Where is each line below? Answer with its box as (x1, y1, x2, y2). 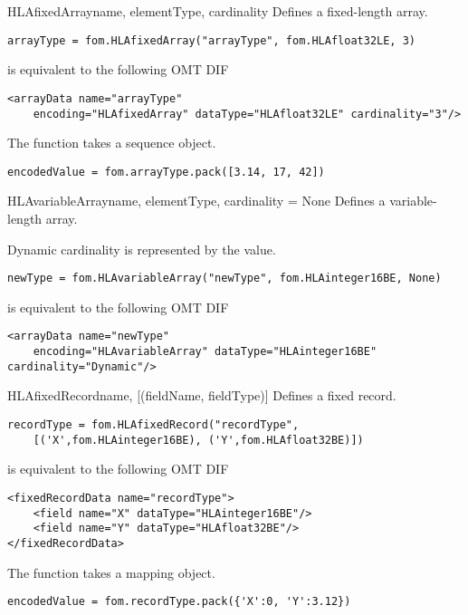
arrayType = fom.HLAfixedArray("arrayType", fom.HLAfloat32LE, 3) (7, 34, 416, 47)
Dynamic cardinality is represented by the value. (7, 239, 276, 258)
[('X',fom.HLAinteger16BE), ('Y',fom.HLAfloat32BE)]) (33, 433, 364, 447)
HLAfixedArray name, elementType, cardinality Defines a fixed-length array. (7, 2, 428, 20)
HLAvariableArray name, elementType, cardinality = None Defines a (7, 191, 386, 210)
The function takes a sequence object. (7, 133, 216, 152)
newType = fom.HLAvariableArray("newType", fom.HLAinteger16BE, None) (7, 272, 442, 285)
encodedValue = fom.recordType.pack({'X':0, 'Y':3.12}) (7, 595, 351, 609)
